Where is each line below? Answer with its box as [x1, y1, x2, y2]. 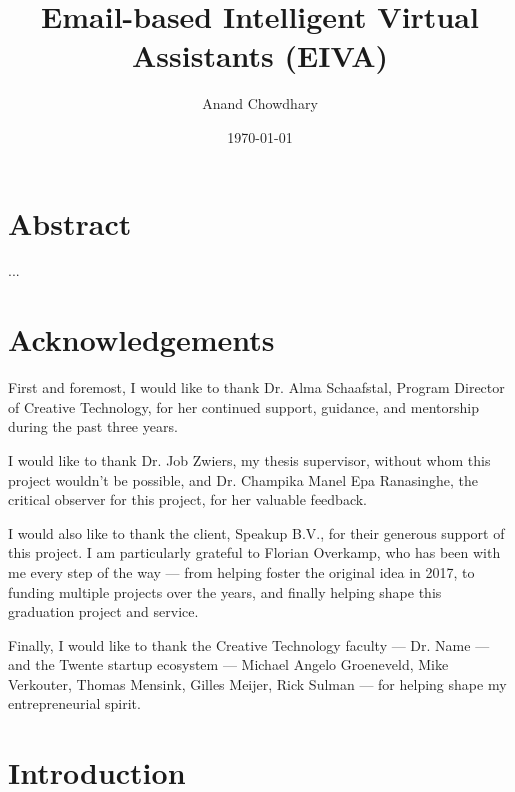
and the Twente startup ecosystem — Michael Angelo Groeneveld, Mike [8, 654, 449, 675]
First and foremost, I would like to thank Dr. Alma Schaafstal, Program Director [8, 377, 505, 398]
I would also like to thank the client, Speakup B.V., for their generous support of [8, 522, 505, 543]
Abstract [8, 202, 132, 243]
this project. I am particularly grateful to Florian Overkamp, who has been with [8, 542, 501, 563]
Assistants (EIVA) [131, 35, 388, 76]
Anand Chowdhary [202, 93, 318, 114]
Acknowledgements [8, 319, 275, 360]
